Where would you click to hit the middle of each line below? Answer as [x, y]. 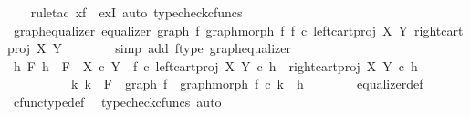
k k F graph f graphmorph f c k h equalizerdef [247, 84]
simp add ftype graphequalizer [203, 48]
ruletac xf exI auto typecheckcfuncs [136, 12]
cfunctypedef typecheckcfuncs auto [117, 101]
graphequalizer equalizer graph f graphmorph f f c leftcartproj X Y [211, 30]
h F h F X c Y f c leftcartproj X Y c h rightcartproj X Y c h [215, 65]
